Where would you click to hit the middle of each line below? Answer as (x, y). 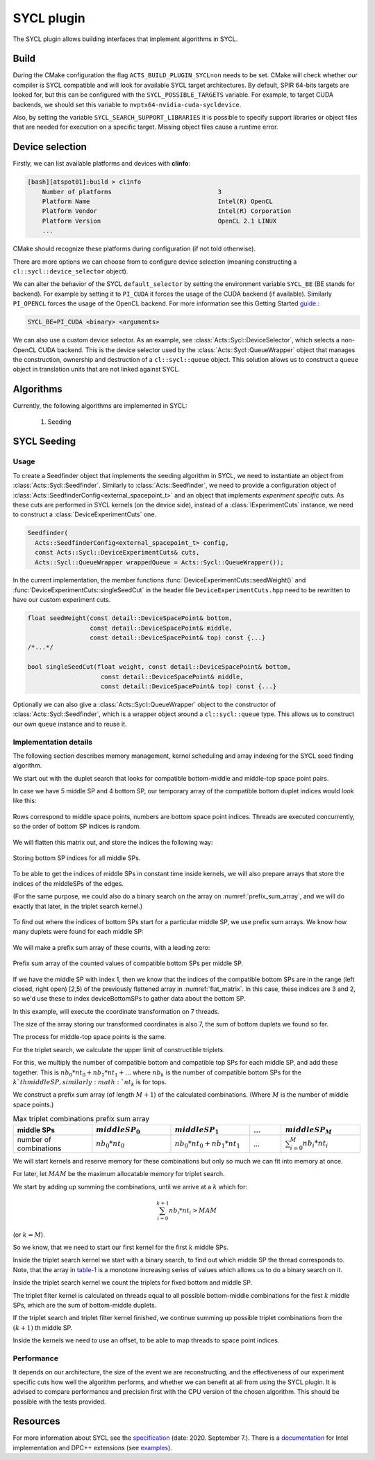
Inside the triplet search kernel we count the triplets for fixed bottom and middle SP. (133, 1283)
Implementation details (53, 742)
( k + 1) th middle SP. (43, 1327)
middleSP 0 (118, 1130)
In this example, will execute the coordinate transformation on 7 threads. (116, 1011)
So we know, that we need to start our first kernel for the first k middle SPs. (120, 1247)
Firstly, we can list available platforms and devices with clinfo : (102, 164)
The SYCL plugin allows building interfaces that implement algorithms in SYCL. (125, 39)
